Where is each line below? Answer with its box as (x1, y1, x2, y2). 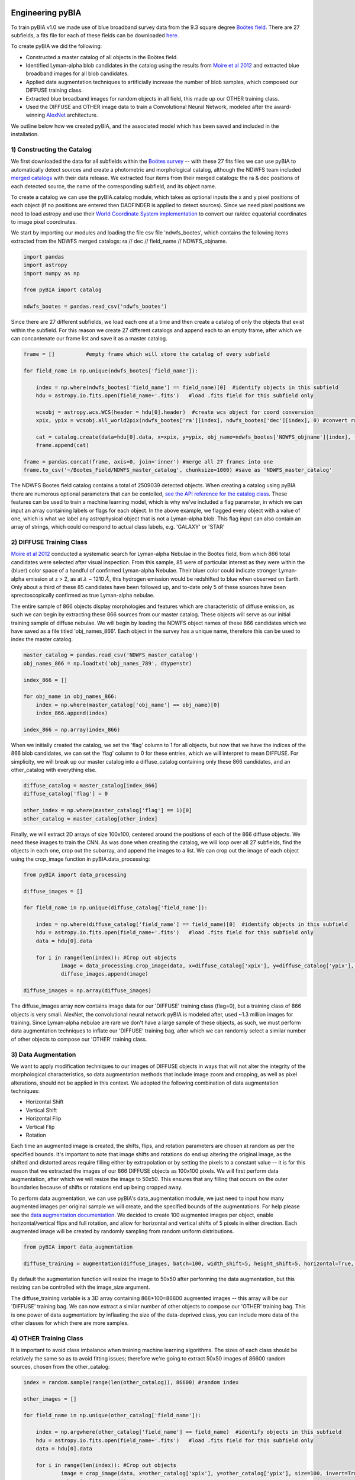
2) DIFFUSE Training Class (11, 538, 88, 546)
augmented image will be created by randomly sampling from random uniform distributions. (11, 1228, 234, 1235)
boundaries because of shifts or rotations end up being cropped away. (11, 1184, 183, 1191)
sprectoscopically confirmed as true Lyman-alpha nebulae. (11, 592, 155, 599)
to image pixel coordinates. (11, 218, 77, 226)
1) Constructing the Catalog (11, 145, 92, 153)
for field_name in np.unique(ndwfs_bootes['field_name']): (23, 367, 198, 374)
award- (273, 104, 292, 111)
